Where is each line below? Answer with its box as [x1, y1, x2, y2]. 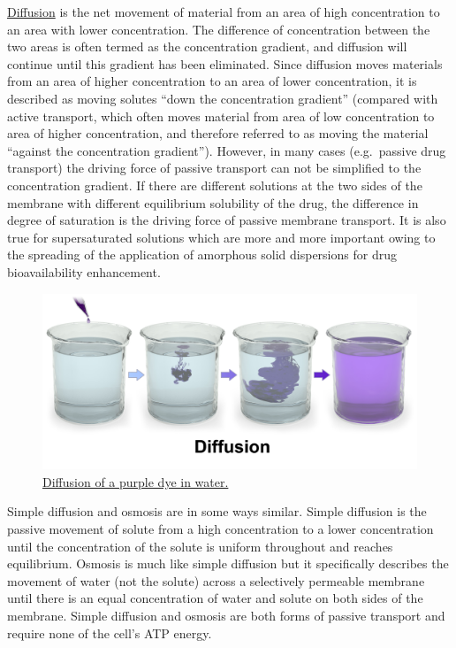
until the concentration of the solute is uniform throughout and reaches [7, 536, 393, 555]
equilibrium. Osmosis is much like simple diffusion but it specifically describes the [7, 554, 449, 573]
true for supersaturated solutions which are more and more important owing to [7, 228, 436, 246]
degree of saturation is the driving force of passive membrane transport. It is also [7, 211, 446, 229]
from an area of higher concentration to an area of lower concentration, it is [7, 72, 417, 90]
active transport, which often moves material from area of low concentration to [7, 106, 435, 125]
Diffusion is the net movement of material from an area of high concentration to [7, 3, 440, 20]
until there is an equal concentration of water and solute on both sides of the [7, 589, 423, 607]
